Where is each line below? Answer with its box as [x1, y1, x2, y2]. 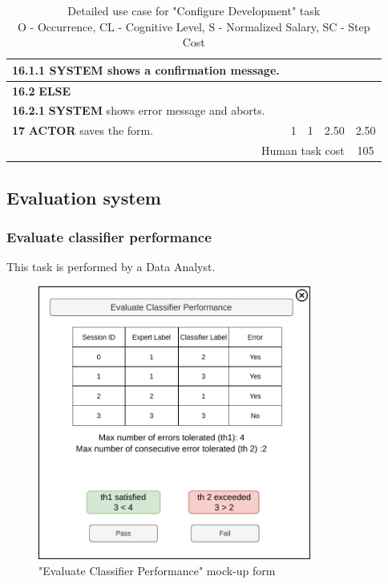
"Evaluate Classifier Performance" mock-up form [38, 562, 276, 578]
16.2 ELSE [12, 82, 71, 99]
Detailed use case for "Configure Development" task [67, 2, 321, 18]
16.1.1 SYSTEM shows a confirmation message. [12, 61, 280, 78]
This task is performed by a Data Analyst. [6, 258, 216, 275]
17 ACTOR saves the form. [12, 122, 154, 139]
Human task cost [261, 142, 345, 159]
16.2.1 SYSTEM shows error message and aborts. [12, 102, 265, 119]
